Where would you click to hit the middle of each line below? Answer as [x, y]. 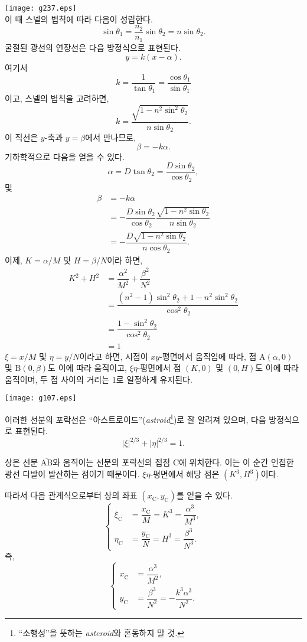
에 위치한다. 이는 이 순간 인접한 [236, 462]
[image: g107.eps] [41, 398]
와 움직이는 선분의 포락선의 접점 [112, 462]
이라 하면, [125, 260]
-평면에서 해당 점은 [185, 474]
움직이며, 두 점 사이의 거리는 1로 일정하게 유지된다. [99, 379]
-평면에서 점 [159, 368]
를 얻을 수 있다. [204, 495]
